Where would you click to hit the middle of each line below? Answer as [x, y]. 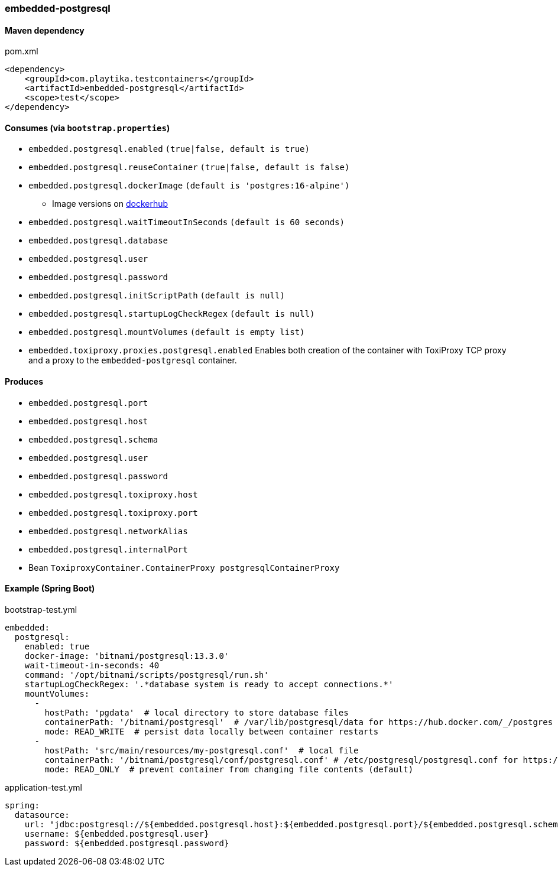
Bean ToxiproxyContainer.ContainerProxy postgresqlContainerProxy [184, 567]
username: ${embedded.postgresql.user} [117, 833]
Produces [24, 382]
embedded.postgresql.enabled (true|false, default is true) [169, 149]
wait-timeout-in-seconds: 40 [92, 665]
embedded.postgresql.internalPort [108, 549]
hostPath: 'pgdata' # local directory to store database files [197, 712]
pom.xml [22, 51]
